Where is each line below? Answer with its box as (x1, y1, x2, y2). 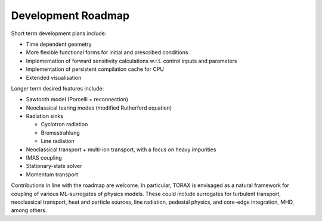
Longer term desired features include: (11, 85, 104, 92)
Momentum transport (26, 170, 79, 178)
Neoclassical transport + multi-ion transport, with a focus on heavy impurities (26, 146, 216, 153)
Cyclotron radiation (41, 121, 88, 128)
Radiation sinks (26, 113, 64, 120)
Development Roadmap (11, 9, 130, 22)
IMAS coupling (26, 154, 62, 161)
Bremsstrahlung (41, 129, 80, 136)
